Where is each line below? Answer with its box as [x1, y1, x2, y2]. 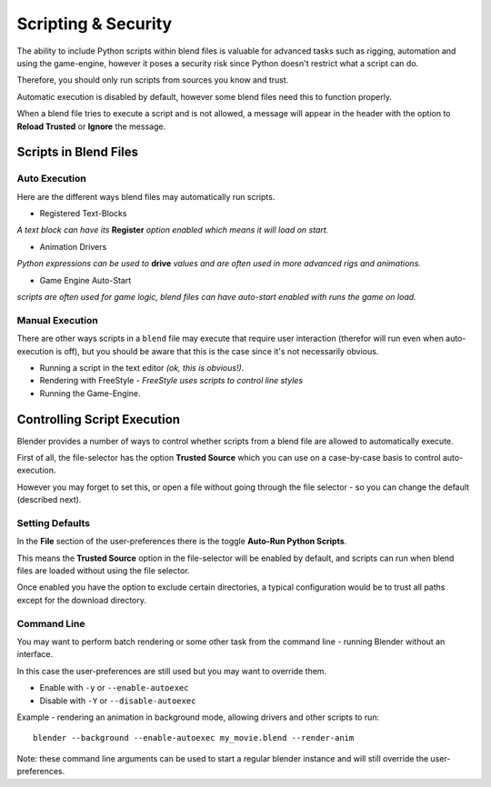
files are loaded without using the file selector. [16, 565, 190, 576]
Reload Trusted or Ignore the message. [16, 121, 166, 132]
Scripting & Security [16, 14, 173, 34]
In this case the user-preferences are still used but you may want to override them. [16, 665, 327, 676]
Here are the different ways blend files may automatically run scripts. [16, 191, 276, 202]
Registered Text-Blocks [39, 208, 127, 219]
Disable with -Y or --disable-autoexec [39, 695, 196, 706]
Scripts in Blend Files [16, 144, 139, 160]
